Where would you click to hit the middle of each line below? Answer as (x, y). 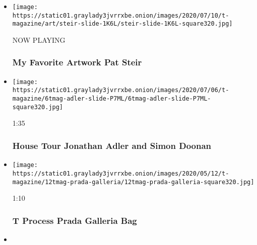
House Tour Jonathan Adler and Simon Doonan (112, 145)
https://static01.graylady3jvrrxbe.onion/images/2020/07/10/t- (121, 15)
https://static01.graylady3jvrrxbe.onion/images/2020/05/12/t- (121, 173)
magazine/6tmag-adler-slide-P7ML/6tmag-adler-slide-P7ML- (112, 99)
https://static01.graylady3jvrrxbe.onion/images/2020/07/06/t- (121, 90)
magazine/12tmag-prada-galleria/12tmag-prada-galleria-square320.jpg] (133, 182)
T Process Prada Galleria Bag (75, 220)
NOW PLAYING (39, 39)
